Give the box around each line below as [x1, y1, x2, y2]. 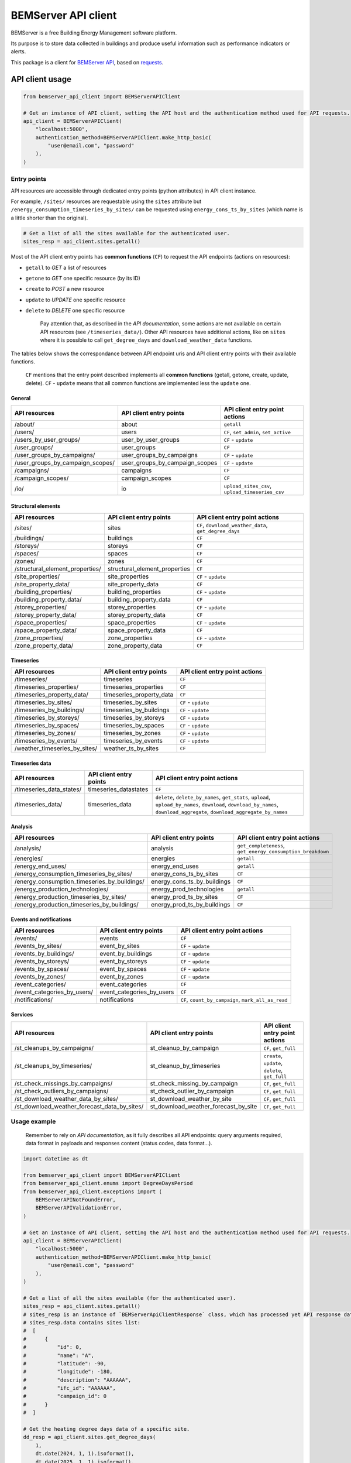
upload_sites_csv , [223, 482, 272, 490]
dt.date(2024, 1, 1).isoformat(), [35, 1450, 135, 1457]
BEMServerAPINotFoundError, [35, 1197, 116, 1203]
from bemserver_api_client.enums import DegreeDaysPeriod [23, 1180, 193, 1187]
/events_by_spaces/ [14, 965, 69, 973]
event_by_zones [99, 973, 144, 981]
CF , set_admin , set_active [223, 428, 291, 436]
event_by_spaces [99, 965, 147, 973]
